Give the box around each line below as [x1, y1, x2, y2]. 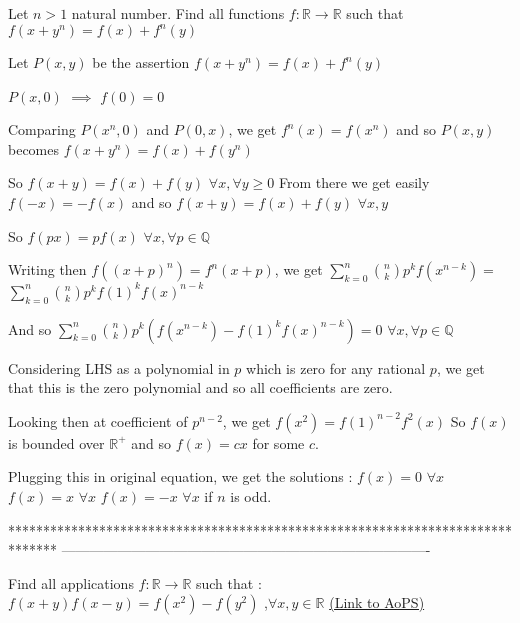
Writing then [8, 259, 87, 280]
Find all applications [8, 572, 134, 593]
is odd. [230, 485, 272, 506]
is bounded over [8, 432, 105, 453]
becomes [8, 138, 60, 159]
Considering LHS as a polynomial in [8, 357, 230, 378]
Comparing [8, 119, 76, 140]
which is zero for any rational [246, 357, 426, 378]
